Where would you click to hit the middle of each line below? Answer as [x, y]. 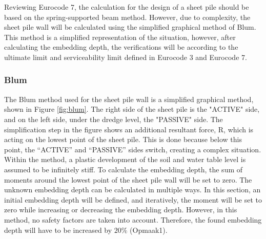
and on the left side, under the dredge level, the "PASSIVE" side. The [114, 119]
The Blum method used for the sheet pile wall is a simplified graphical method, [129, 99]
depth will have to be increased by [58, 230]
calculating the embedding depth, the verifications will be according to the [121, 47]
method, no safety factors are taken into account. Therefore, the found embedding [133, 219]
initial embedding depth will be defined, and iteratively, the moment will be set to [133, 199]
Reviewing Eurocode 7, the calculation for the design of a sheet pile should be [127, 7]
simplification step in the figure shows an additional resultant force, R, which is [129, 129]
